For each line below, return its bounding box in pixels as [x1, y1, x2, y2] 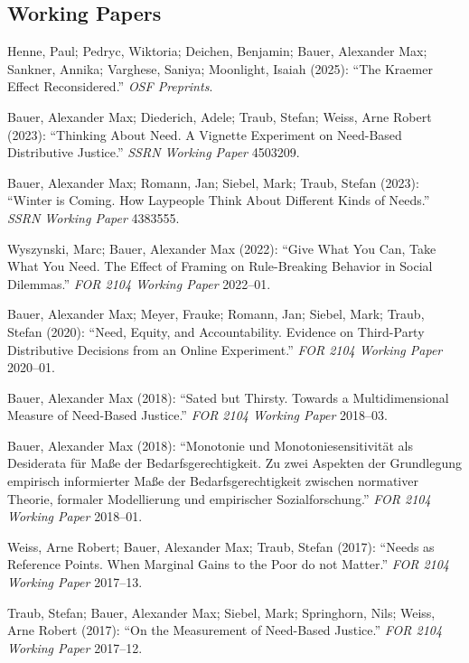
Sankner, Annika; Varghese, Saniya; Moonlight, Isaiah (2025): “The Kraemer [7, 59, 433, 78]
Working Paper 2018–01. [7, 507, 143, 526]
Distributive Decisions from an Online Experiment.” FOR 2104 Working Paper [7, 340, 443, 359]
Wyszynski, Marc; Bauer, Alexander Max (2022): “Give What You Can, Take [7, 238, 436, 257]
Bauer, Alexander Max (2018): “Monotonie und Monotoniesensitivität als [7, 435, 413, 454]
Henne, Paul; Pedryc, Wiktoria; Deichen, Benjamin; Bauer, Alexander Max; [7, 42, 427, 61]
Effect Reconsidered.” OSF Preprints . [7, 77, 213, 96]
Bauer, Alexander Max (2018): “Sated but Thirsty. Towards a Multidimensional [7, 388, 449, 406]
